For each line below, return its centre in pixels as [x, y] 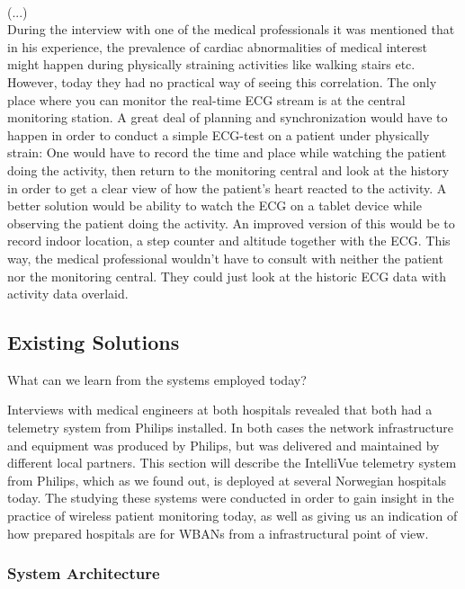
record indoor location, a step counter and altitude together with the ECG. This [229, 241]
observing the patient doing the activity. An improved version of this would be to [231, 223]
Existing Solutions [94, 342]
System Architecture [84, 573]
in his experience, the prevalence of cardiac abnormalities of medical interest [218, 46]
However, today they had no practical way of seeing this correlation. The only [222, 81]
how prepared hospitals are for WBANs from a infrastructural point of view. [218, 533]
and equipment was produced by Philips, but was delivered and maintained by [224, 445]
